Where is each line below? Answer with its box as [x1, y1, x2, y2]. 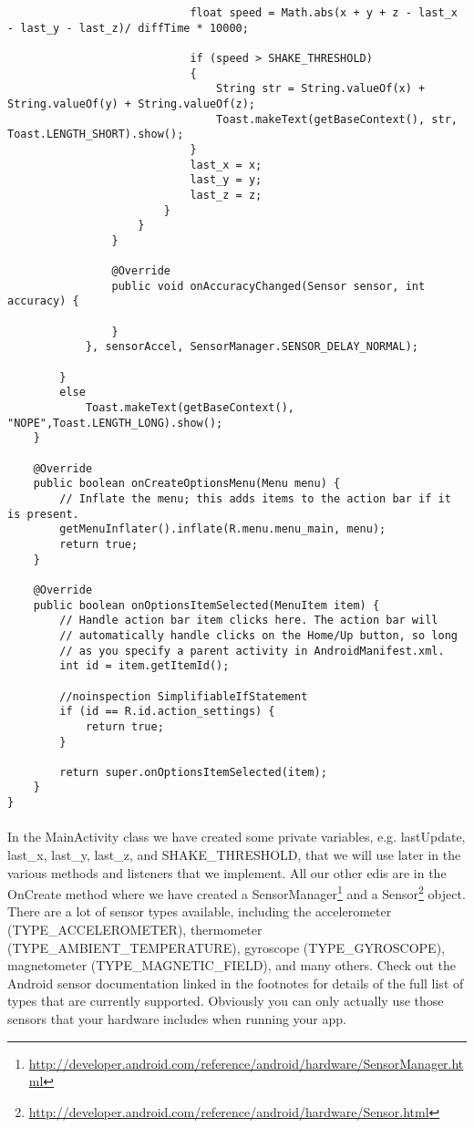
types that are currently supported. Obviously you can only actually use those [7, 991, 444, 1010]
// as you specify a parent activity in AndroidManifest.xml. [59, 644, 445, 657]
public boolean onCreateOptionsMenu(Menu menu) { [33, 477, 341, 491]
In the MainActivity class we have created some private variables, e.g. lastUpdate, [7, 827, 466, 846]
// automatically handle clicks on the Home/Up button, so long [59, 628, 458, 642]
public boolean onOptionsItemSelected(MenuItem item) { [33, 598, 380, 612]
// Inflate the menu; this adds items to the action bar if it [59, 492, 451, 505]
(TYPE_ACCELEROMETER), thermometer [7, 920, 263, 938]
